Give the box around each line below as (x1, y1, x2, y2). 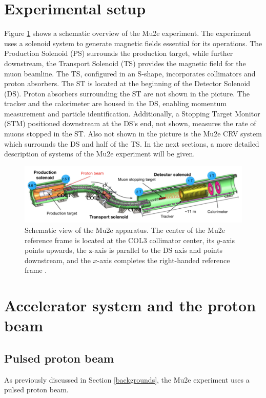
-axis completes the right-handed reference (97, 254, 230, 265)
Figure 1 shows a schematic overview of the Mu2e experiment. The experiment (4, 28, 251, 38)
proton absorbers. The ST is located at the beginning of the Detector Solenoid (4, 78, 251, 89)
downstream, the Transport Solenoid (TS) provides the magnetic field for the (4, 57, 246, 68)
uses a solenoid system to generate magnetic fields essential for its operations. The (4, 37, 262, 48)
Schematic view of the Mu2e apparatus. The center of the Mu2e (25, 224, 225, 235)
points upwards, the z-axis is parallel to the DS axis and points (25, 245, 223, 255)
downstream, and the (25, 254, 91, 265)
